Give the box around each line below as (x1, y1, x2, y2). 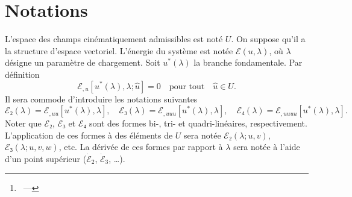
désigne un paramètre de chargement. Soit (5, 56, 160, 69)
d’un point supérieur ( (5, 152, 87, 164)
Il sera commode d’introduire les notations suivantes (5, 92, 198, 105)
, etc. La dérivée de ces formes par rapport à (58, 140, 223, 153)
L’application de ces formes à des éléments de (5, 128, 173, 141)
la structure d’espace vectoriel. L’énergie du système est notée (5, 44, 233, 57)
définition (5, 67, 40, 80)
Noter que (5, 117, 42, 130)
